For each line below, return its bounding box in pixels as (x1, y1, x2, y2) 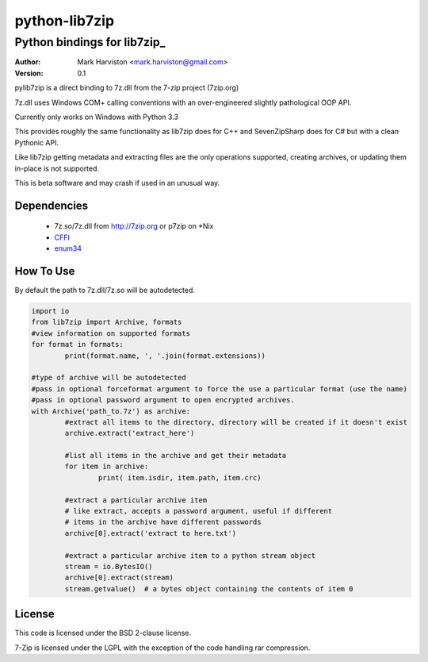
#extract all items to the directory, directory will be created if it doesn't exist (64, 418, 408, 426)
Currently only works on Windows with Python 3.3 (14, 112, 178, 121)
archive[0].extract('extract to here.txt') (64, 529, 237, 537)
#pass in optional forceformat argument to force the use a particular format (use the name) (31, 384, 408, 393)
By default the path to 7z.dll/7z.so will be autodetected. (14, 286, 196, 294)
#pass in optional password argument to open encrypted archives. (31, 395, 295, 405)
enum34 (54, 244, 82, 253)
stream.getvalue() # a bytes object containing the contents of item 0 (64, 584, 353, 593)
